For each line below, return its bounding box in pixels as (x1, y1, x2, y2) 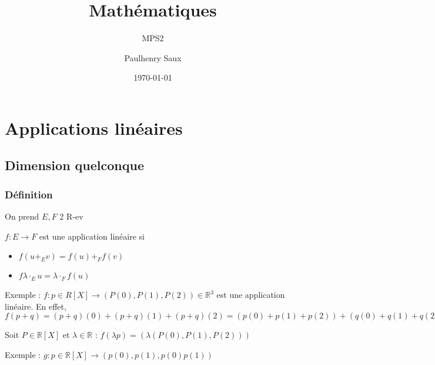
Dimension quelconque (5, 156, 144, 174)
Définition (5, 187, 53, 201)
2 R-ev (59, 210, 83, 223)
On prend (5, 210, 39, 223)
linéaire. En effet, (5, 300, 66, 312)
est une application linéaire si (39, 230, 145, 242)
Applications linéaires (5, 115, 183, 140)
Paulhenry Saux (124, 51, 182, 64)
